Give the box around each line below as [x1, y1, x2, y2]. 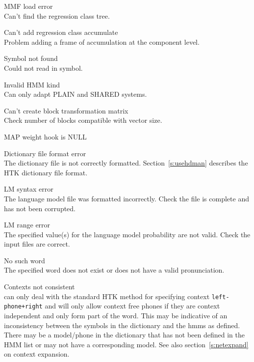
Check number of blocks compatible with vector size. [4, 115, 162, 125]
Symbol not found [4, 53, 58, 63]
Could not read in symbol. [4, 62, 83, 73]
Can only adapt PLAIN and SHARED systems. [4, 89, 147, 99]
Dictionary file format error [4, 148, 86, 158]
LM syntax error [4, 184, 53, 194]
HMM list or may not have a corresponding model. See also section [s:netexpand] [4, 339, 249, 349]
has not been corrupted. [4, 203, 76, 213]
